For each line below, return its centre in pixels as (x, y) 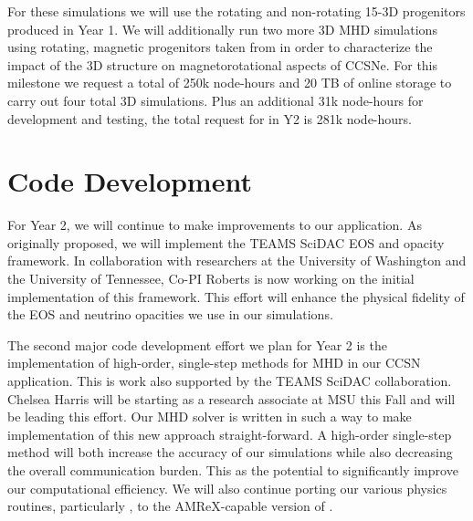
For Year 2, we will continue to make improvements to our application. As (215, 225)
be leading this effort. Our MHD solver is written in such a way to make (210, 417)
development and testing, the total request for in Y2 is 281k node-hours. (210, 118)
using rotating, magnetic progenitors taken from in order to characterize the (220, 47)
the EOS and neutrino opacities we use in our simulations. (170, 314)
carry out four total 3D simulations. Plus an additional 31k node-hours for (215, 100)
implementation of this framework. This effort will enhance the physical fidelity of (236, 296)
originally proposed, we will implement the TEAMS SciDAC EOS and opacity (226, 242)
